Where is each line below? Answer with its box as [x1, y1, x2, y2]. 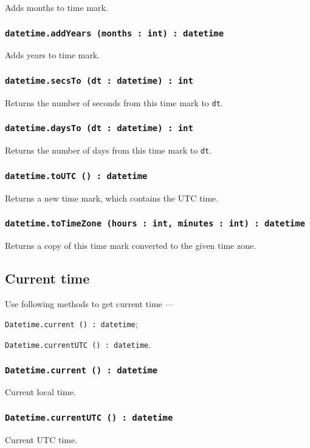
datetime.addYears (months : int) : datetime [5, 28, 224, 38]
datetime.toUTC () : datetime [5, 171, 148, 181]
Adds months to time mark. [5, 1, 108, 13]
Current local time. [5, 385, 76, 398]
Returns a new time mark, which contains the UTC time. [5, 191, 219, 204]
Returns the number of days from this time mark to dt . [5, 144, 212, 157]
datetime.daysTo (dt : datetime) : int [5, 123, 193, 134]
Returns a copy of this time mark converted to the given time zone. [5, 239, 257, 251]
